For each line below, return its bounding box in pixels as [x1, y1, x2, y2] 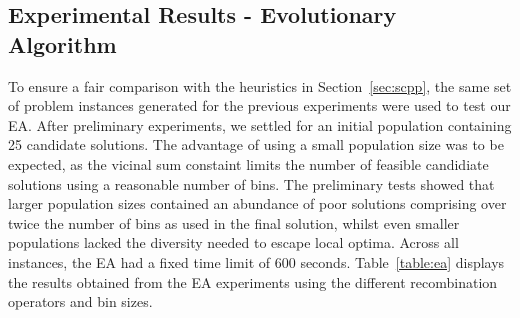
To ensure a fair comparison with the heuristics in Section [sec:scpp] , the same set [8, 75, 512, 96]
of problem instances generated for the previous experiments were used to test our [8, 95, 511, 116]
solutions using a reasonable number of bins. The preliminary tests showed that [8, 173, 495, 194]
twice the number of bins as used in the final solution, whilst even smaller [8, 212, 460, 233]
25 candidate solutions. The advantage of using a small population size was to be [8, 134, 504, 155]
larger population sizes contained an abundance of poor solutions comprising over [8, 193, 507, 214]
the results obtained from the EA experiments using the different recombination [8, 271, 498, 292]
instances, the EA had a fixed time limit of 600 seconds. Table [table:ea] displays [8, 251, 505, 272]
